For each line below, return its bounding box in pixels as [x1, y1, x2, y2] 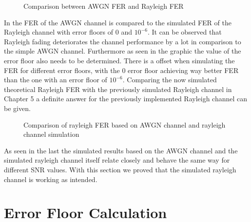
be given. [4, 103, 31, 113]
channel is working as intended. [4, 174, 97, 184]
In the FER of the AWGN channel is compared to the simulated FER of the [4, 17, 232, 27]
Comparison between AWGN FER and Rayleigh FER [23, 1, 184, 11]
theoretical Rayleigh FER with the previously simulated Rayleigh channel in [4, 84, 232, 94]
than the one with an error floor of [4, 74, 107, 85]
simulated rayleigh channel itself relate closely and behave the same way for [4, 155, 230, 165]
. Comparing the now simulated [122, 74, 217, 85]
